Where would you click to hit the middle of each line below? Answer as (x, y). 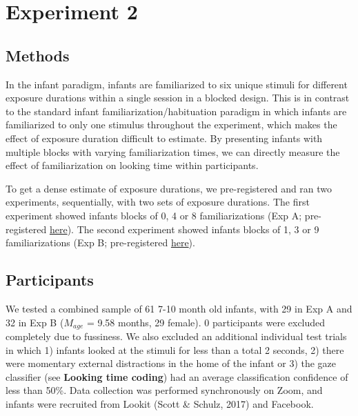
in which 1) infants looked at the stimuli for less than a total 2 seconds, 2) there (175, 349)
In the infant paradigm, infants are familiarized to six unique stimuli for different (177, 84)
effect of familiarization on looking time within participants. (132, 165)
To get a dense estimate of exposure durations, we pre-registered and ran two (169, 188)
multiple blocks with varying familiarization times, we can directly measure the (173, 151)
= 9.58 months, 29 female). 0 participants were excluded (206, 322)
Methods (38, 55)
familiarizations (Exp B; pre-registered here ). (100, 242)
